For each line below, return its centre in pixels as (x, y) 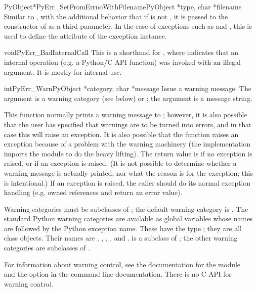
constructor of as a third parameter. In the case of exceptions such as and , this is (128, 26)
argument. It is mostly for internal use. (63, 72)
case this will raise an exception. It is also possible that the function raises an (121, 134)
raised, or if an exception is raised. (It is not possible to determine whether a (120, 163)
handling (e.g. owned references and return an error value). (93, 192)
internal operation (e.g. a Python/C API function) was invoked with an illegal (122, 62)
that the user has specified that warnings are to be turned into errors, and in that (128, 124)
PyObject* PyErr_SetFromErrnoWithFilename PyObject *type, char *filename (123, 6)
